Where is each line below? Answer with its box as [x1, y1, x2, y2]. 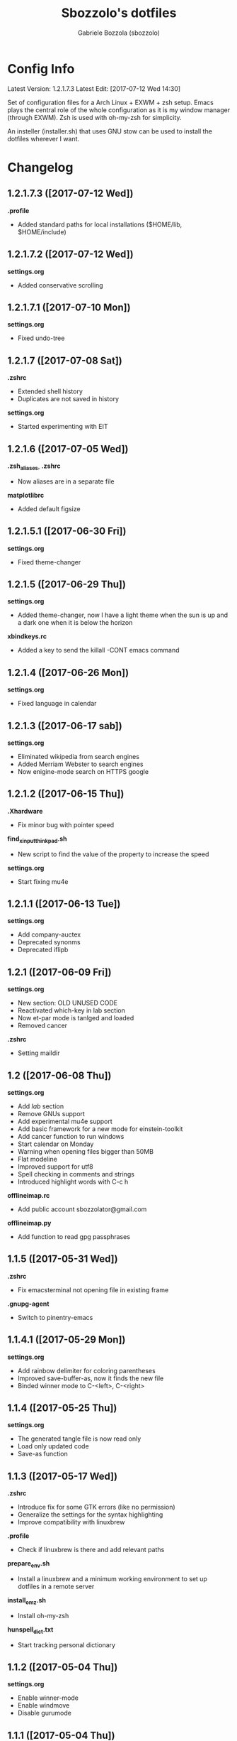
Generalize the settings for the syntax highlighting [17, 1510, 163, 1519]
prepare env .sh [7, 1559, 50, 1570]
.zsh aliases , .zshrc [7, 462, 61, 471]
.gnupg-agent [7, 1299, 50, 1308]
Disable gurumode [17, 1709, 72, 1718]
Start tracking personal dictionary [17, 1640, 115, 1649]
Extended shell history [17, 387, 83, 395]
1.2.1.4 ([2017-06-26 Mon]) [7, 666, 129, 679]
